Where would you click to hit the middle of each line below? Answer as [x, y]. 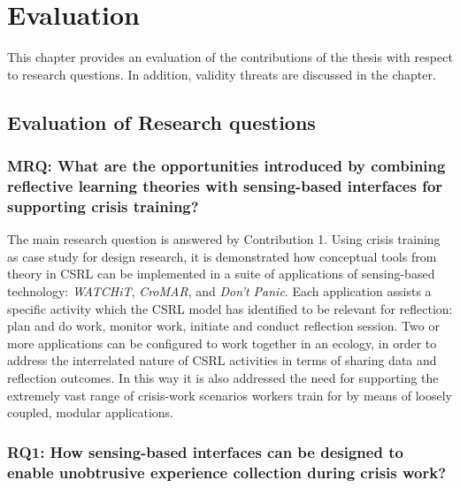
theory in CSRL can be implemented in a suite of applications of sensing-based [221, 274]
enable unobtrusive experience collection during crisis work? [227, 472]
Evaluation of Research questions [161, 122]
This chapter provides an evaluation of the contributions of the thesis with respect [230, 57]
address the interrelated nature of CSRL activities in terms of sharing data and [222, 360]
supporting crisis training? [103, 206]
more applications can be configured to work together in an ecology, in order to [222, 343]
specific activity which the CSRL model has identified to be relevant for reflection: [230, 308]
